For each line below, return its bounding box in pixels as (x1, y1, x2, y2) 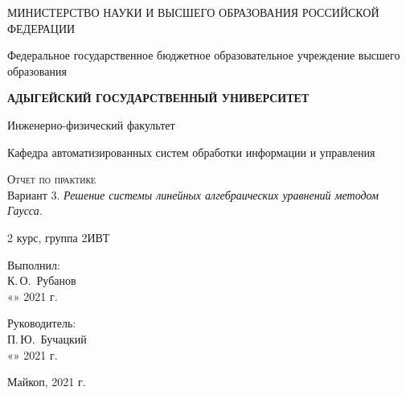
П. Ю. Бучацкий (7, 330, 87, 347)
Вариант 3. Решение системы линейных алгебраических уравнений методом (7, 186, 379, 203)
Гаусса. (7, 202, 43, 219)
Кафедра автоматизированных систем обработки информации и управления (7, 143, 375, 160)
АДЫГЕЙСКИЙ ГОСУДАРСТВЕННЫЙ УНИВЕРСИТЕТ (7, 89, 310, 106)
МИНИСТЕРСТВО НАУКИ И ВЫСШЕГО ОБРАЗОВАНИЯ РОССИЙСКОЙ (7, 4, 379, 20)
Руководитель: (7, 315, 76, 331)
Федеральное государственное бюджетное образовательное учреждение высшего (7, 47, 400, 64)
